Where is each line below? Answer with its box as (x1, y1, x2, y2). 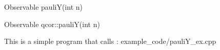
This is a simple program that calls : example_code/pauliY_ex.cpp (4, 36, 216, 46)
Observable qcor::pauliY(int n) (4, 18, 100, 29)
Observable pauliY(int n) (4, 2, 83, 12)
